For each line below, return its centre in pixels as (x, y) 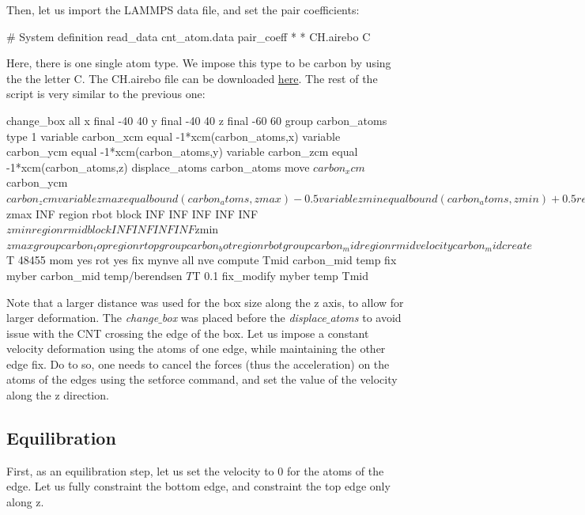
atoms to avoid (366, 318)
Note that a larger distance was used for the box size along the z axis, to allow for (205, 302)
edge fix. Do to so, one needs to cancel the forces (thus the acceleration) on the (198, 364)
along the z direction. (58, 395)
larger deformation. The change (83, 318)
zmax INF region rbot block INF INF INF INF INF (132, 213)
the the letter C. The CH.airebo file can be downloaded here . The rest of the (192, 78)
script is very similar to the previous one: (106, 94)
